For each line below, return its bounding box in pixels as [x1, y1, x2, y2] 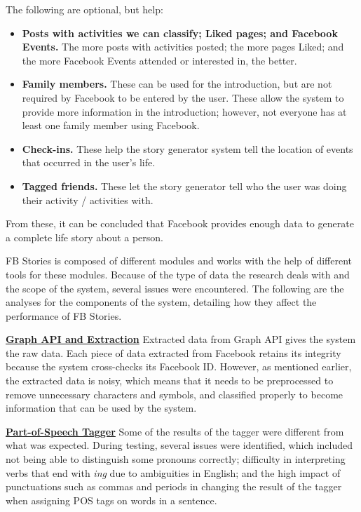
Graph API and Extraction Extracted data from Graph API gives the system [6, 332, 356, 346]
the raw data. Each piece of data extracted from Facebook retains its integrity [6, 345, 341, 360]
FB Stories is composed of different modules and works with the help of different [6, 253, 353, 268]
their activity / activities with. [22, 192, 154, 207]
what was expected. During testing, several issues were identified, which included [6, 438, 353, 452]
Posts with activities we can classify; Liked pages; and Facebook [22, 25, 338, 40]
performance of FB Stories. [6, 308, 122, 323]
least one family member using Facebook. [22, 118, 200, 133]
